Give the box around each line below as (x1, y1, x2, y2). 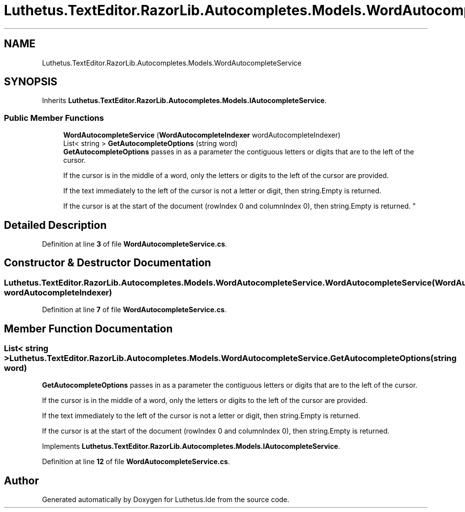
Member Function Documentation (4, 322, 173, 335)
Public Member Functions (4, 112, 104, 123)
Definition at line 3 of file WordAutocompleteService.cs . (42, 240, 227, 249)
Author (4, 474, 39, 487)
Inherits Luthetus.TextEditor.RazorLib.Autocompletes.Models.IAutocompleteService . (42, 96, 327, 105)
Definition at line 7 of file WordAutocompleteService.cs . (42, 305, 227, 314)
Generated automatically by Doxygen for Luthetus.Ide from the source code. (42, 495, 290, 504)
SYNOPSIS (4, 75, 58, 88)
